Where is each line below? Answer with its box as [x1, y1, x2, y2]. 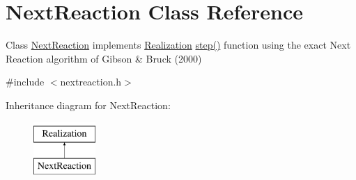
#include [6, 74, 45, 89]
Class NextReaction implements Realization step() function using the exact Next [6, 38, 351, 52]
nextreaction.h [60, 74, 122, 89]
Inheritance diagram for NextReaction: [6, 97, 171, 112]
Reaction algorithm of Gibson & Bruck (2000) [6, 51, 202, 65]
